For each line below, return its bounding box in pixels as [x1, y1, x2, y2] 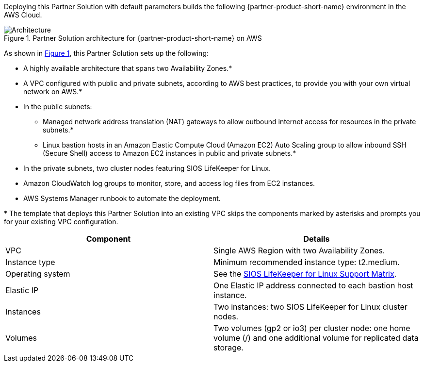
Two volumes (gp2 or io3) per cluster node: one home [213, 323, 410, 333]
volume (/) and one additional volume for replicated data [213, 333, 419, 343]
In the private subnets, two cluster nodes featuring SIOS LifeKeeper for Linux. [23, 164, 271, 172]
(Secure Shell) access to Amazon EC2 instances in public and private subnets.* [43, 149, 296, 157]
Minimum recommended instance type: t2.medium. [213, 257, 400, 267]
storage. [213, 343, 244, 352]
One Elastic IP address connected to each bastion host [213, 281, 413, 290]
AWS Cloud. [4, 11, 42, 19]
